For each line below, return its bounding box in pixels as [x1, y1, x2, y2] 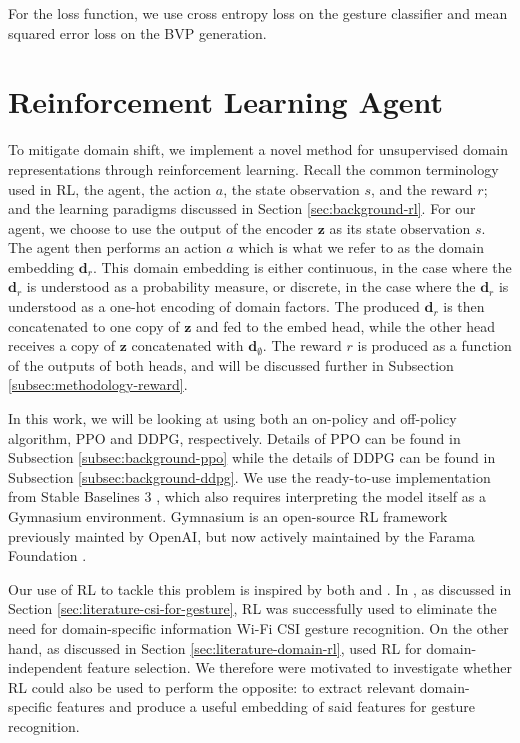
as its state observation [329, 217, 471, 238]
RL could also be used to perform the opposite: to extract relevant [8, 676, 416, 697]
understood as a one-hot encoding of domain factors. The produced [8, 296, 420, 317]
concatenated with [131, 335, 244, 356]
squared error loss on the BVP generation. [8, 22, 267, 43]
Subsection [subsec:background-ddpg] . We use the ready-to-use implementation [8, 466, 491, 487]
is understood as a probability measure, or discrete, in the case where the [26, 276, 476, 297]
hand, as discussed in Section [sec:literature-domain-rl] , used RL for [8, 637, 422, 658]
